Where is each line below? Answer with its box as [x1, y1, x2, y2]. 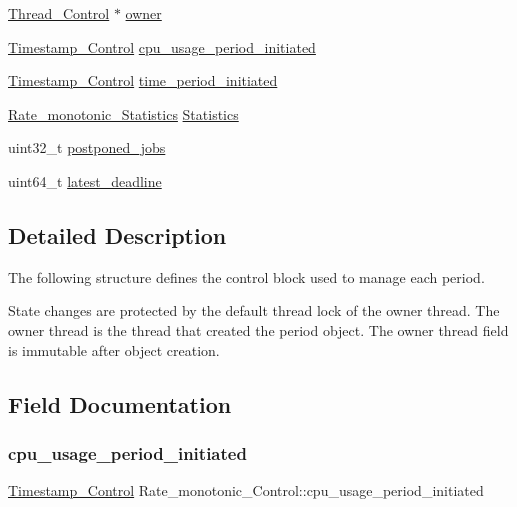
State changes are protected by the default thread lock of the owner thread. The [8, 300, 500, 321]
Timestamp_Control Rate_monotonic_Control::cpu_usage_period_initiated [8, 480, 484, 501]
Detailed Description [8, 219, 227, 250]
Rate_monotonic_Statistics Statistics [8, 103, 239, 124]
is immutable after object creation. [8, 339, 220, 360]
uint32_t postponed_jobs [8, 137, 166, 158]
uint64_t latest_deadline [8, 170, 162, 191]
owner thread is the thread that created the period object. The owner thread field [8, 319, 509, 340]
